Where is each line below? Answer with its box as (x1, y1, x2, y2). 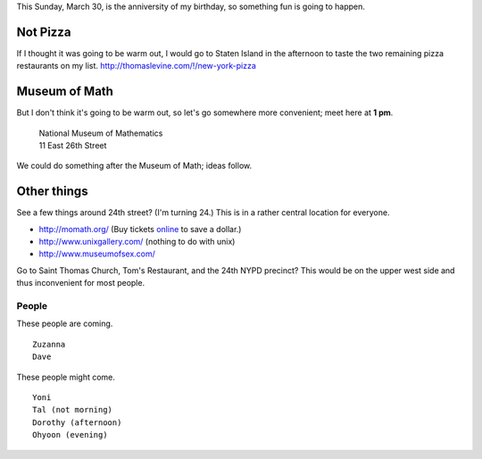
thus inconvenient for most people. (16, 278, 145, 288)
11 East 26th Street (38, 139, 107, 151)
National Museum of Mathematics (38, 128, 163, 138)
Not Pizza (16, 24, 71, 39)
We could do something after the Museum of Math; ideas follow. (16, 161, 253, 171)
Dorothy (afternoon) (32, 417, 122, 428)
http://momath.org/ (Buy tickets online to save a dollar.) (38, 223, 242, 234)
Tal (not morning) (32, 405, 113, 415)
